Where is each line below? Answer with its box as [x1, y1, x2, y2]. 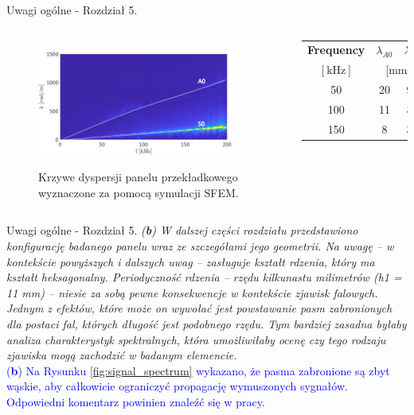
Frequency [307, 41, 365, 58]
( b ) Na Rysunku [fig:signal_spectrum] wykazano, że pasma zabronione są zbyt [6, 362, 390, 378]
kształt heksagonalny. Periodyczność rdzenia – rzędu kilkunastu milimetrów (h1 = [6, 269, 402, 285]
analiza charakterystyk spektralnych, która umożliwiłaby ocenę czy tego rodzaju [6, 331, 386, 347]
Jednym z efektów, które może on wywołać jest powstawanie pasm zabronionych [6, 300, 393, 316]
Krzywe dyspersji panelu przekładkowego [38, 169, 238, 185]
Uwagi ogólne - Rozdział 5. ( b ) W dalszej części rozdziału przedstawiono [6, 222, 358, 239]
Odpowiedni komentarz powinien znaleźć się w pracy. [6, 393, 265, 409]
